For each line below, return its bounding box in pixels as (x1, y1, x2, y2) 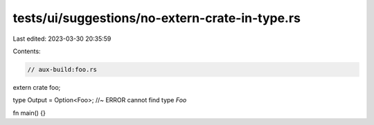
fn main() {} (12, 108, 46, 117)
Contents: (12, 47, 41, 55)
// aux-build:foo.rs (27, 66, 97, 73)
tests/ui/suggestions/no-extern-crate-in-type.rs (12, 10, 301, 26)
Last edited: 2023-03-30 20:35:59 (12, 35, 112, 43)
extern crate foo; (12, 83, 61, 91)
